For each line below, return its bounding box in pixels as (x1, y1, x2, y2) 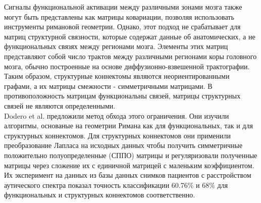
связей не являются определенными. (4, 100, 116, 111)
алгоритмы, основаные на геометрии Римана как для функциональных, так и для (4, 120, 253, 131)
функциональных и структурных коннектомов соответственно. (4, 189, 195, 200)
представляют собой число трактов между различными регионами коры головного (4, 50, 257, 61)
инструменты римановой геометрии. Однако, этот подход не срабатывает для (4, 21, 241, 32)
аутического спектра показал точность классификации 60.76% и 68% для (4, 179, 228, 190)
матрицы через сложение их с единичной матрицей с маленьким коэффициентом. (4, 160, 254, 170)
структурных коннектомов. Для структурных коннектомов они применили (4, 130, 231, 140)
